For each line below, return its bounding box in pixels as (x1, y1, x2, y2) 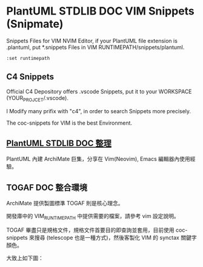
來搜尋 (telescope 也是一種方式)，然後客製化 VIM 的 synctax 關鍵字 (29, 234, 197, 241)
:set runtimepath (6, 55, 50, 61)
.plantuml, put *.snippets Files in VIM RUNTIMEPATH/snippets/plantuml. (6, 44, 185, 51)
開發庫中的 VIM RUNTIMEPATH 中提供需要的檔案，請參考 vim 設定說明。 (6, 213, 180, 221)
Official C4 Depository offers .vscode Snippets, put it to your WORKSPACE (6, 88, 192, 95)
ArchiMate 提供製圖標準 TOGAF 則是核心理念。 (6, 200, 124, 207)
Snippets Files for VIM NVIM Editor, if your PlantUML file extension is (6, 37, 178, 44)
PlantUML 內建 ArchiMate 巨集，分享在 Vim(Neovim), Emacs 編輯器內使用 (6, 156, 190, 163)
